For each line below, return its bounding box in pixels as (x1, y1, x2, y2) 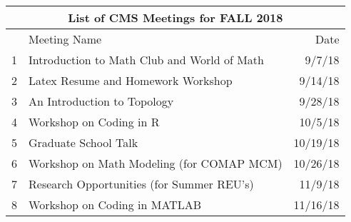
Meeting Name (29, 31, 102, 47)
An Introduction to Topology (29, 93, 174, 109)
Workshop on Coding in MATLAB (29, 196, 201, 213)
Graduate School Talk (29, 134, 138, 151)
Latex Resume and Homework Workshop (29, 72, 233, 89)
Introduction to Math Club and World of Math (29, 51, 264, 68)
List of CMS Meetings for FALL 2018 (68, 9, 283, 26)
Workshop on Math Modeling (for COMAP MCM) (29, 155, 283, 171)
